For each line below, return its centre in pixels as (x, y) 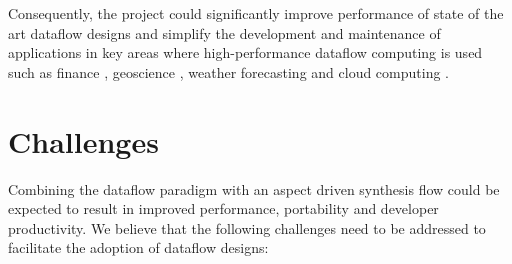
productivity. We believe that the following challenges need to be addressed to (247, 227)
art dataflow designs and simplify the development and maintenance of (224, 32)
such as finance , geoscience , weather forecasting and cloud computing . (229, 71)
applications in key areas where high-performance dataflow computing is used (245, 52)
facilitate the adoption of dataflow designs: (138, 247)
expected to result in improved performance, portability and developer (223, 208)
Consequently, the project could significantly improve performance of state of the (256, 13)
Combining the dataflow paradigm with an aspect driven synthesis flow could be (254, 188)
